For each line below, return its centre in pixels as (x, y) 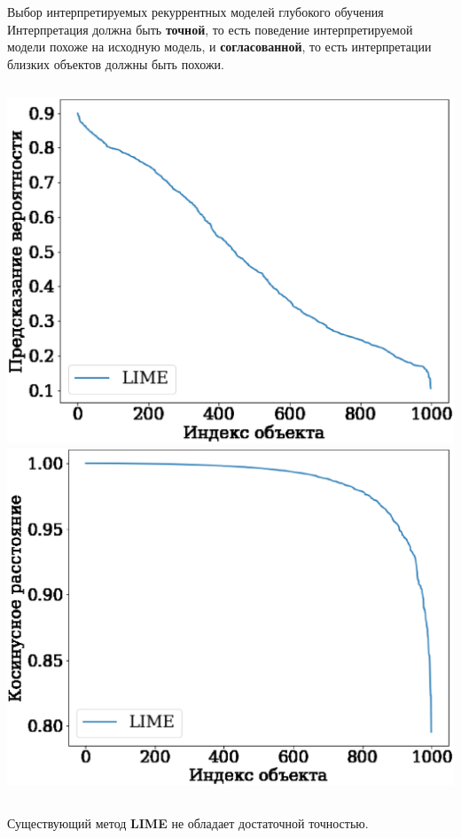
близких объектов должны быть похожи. (116, 63)
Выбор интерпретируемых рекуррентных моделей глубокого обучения (195, 12)
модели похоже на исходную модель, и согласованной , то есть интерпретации (219, 47)
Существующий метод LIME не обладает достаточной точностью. (188, 822)
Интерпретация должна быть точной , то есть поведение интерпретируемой (210, 29)
